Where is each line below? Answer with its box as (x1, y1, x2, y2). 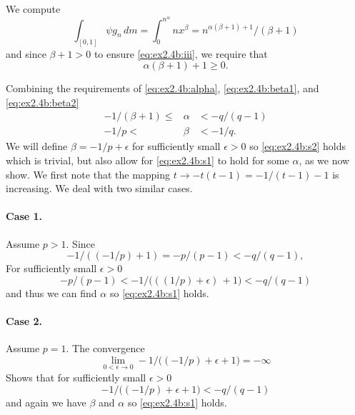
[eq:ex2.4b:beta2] (6, 94, 79, 109)
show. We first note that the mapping (6, 166, 171, 181)
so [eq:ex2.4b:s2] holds (249, 139, 346, 154)
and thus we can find (6, 285, 97, 300)
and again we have (6, 394, 86, 409)
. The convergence (66, 341, 145, 356)
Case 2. (6, 313, 43, 328)
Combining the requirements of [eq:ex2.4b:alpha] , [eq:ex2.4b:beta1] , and (6, 81, 319, 96)
